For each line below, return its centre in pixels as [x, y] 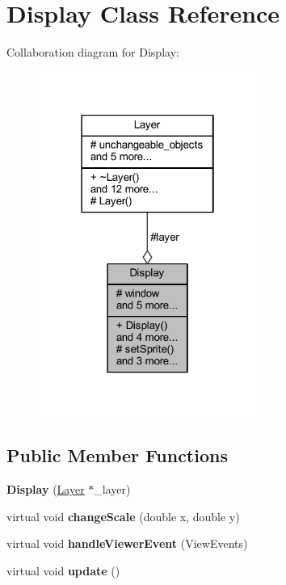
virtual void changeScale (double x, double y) [123, 516]
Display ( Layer [46, 489]
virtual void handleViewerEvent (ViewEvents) [127, 543]
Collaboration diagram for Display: [93, 52]
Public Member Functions [117, 455]
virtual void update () [63, 570]
